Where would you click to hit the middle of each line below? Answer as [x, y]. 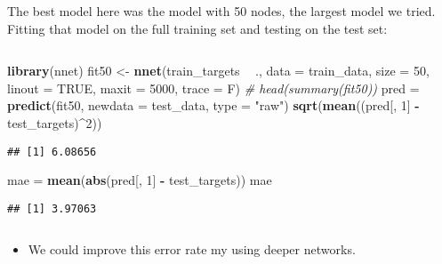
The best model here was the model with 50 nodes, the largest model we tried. [221, 11]
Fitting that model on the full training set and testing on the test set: [197, 28]
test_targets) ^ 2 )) [55, 122]
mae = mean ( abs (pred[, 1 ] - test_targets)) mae [140, 180]
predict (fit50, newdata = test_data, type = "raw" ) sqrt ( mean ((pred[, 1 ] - [213, 105]
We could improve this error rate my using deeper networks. [192, 249]
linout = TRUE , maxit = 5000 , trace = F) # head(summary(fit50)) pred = [213, 88]
